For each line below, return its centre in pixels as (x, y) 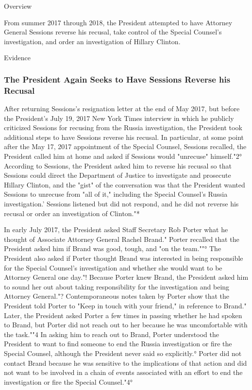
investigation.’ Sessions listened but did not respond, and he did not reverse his (121, 204)
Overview (18, 6)
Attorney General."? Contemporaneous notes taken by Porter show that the (117, 296)
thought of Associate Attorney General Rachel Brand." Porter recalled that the (122, 239)
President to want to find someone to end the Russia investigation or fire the (118, 344)
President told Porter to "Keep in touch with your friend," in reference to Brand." (125, 305)
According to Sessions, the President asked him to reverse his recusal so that (118, 165)
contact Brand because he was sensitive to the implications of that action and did (126, 363)
